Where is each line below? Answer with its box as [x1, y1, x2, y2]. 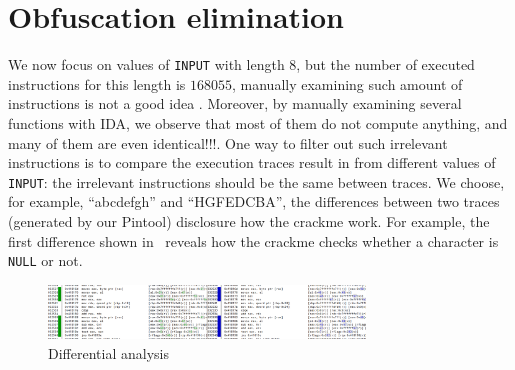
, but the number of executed [296, 54, 475, 75]
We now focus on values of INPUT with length [8, 54, 285, 75]
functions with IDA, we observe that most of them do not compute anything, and [8, 112, 508, 133]
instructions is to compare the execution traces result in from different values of [8, 152, 496, 173]
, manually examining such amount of [232, 73, 463, 94]
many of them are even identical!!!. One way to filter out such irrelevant [8, 132, 448, 153]
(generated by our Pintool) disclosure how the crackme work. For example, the [8, 211, 490, 231]
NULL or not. [8, 250, 83, 271]
